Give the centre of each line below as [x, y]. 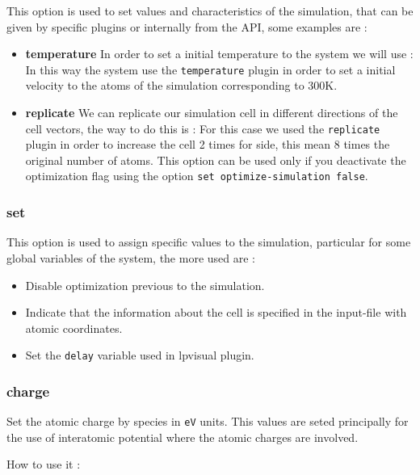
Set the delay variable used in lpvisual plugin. [140, 355]
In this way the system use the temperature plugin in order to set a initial [210, 69]
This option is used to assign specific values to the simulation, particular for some [209, 242]
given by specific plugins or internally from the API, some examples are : [187, 26]
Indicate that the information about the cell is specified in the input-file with [216, 312]
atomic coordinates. [74, 328]
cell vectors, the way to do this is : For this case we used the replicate [203, 128]
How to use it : [44, 464]
